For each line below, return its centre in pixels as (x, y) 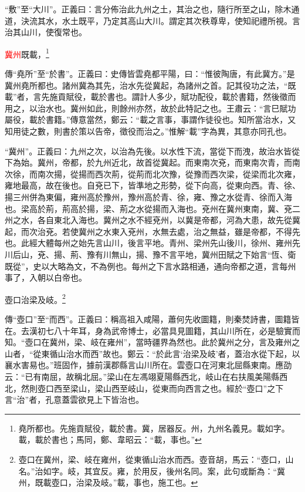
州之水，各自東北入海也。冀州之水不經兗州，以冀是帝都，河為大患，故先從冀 (152, 220)
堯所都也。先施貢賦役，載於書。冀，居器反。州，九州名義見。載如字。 (154, 428)
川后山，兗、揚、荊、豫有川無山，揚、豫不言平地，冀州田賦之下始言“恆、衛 (150, 254)
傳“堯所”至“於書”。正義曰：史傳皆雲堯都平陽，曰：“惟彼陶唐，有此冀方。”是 (150, 74)
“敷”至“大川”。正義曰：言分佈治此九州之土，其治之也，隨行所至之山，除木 (148, 9)
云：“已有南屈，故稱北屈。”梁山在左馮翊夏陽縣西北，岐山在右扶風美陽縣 (142, 376)
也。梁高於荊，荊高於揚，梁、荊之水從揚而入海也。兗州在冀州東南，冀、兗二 (152, 208)
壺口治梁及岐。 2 (35, 298)
